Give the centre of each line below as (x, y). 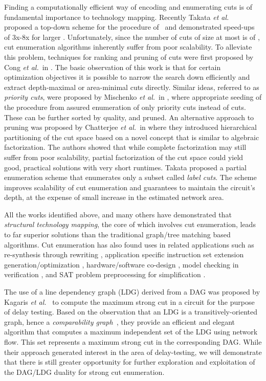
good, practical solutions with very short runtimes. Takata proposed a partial (125, 167)
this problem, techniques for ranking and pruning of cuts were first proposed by (129, 57)
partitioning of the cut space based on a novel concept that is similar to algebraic (132, 137)
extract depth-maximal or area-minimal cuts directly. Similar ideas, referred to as (132, 87)
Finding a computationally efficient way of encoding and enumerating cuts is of (128, 7)
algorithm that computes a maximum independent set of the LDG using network (131, 332)
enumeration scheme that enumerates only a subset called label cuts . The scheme (130, 177)
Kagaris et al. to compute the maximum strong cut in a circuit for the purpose (129, 301)
